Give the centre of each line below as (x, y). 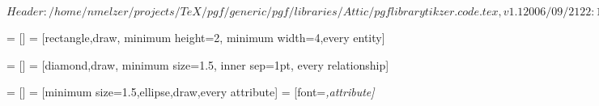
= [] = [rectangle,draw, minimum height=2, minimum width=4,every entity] (196, 37)
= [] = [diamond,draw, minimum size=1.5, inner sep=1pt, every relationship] (198, 64)
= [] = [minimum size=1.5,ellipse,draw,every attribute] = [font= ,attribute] (191, 92)
